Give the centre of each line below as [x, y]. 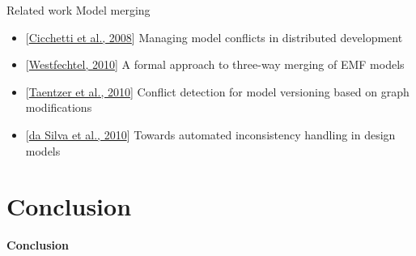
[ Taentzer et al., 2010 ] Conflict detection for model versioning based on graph [217, 91]
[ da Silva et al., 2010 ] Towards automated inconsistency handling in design [210, 134]
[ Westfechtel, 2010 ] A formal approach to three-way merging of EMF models [215, 64]
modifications [59, 107]
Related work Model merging [79, 10]
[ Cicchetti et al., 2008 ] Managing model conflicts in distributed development [214, 37]
